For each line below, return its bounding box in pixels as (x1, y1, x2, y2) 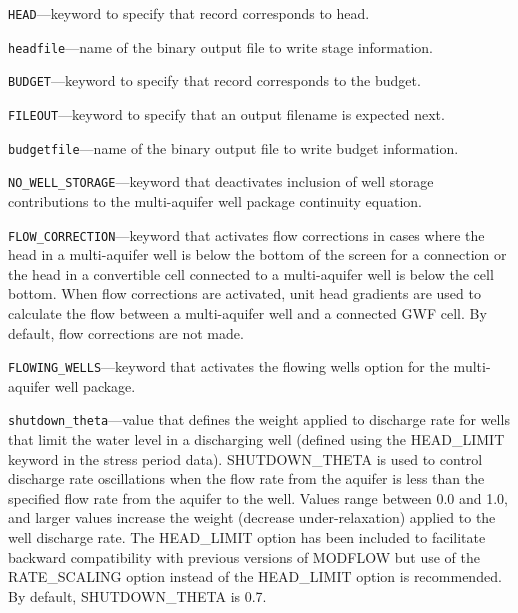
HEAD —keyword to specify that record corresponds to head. (8, 3, 370, 23)
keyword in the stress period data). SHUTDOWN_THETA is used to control (8, 448, 483, 469)
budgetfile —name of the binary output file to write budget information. (8, 137, 459, 158)
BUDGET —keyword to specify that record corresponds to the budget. (8, 70, 421, 91)
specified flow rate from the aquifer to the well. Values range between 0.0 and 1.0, (8, 487, 509, 508)
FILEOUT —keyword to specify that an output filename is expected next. (8, 103, 445, 124)
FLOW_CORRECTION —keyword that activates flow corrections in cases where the (8, 224, 485, 245)
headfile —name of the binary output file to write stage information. (8, 36, 434, 57)
